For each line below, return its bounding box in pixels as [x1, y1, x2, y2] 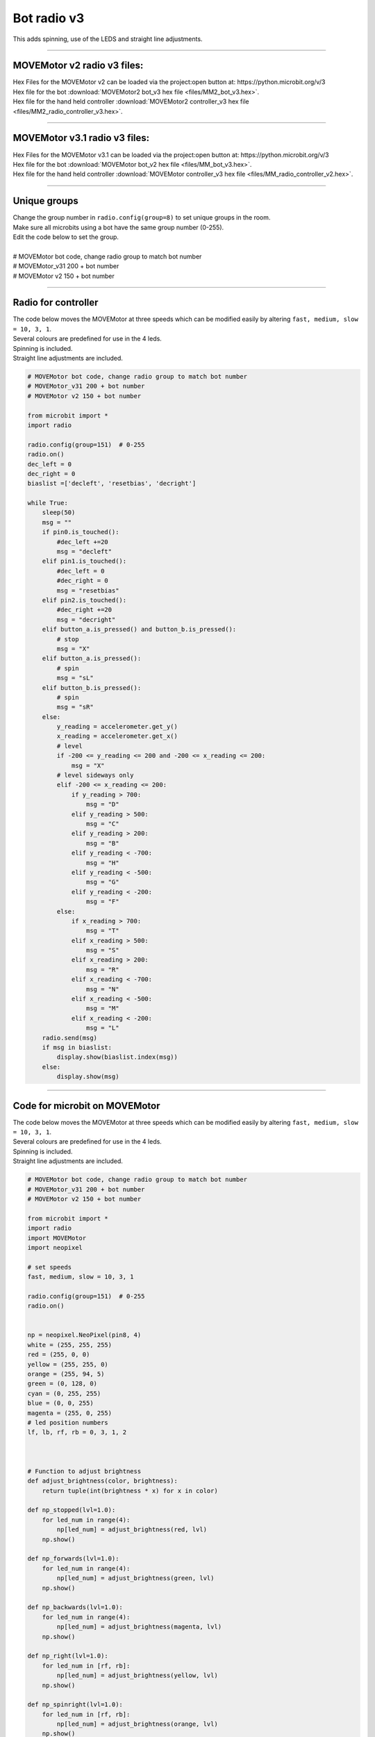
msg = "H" [85, 859, 119, 866]
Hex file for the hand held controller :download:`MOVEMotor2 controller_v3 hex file [12, 97, 249, 106]
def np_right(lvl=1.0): [27, 1652, 109, 1660]
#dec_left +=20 [56, 538, 109, 545]
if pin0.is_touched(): [42, 528, 119, 536]
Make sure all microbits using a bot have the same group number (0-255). [12, 223, 224, 231]
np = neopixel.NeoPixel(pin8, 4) [27, 1331, 142, 1339]
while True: [27, 499, 69, 507]
